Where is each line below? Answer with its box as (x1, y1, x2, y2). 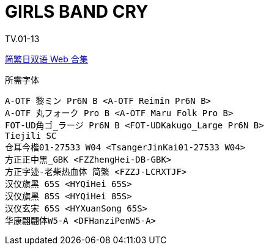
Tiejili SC (5, 130, 57, 141)
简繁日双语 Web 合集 (5, 53, 88, 64)
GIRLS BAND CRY (5, 1, 149, 22)
